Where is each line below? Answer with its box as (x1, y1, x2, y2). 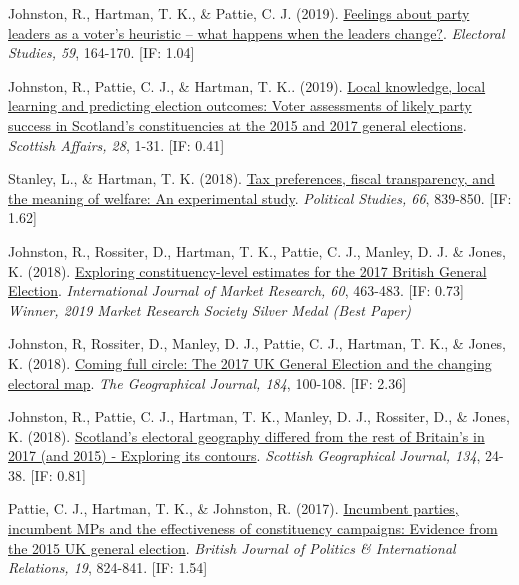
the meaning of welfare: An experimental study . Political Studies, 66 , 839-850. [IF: (8, 187, 512, 208)
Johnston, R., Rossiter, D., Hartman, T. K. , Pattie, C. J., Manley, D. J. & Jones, (8, 240, 507, 261)
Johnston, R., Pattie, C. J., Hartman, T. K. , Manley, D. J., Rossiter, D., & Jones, (8, 406, 510, 427)
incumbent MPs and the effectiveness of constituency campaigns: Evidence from (8, 518, 498, 539)
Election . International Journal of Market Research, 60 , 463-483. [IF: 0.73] (8, 280, 464, 301)
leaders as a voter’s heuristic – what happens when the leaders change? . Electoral (8, 22, 505, 43)
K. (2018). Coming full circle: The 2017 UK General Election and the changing (8, 352, 492, 373)
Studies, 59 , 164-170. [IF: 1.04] (8, 42, 195, 63)
